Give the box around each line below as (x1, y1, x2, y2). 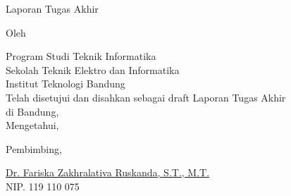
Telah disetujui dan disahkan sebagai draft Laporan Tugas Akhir (6, 90, 286, 104)
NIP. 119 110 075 (6, 178, 80, 193)
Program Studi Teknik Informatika (6, 49, 156, 63)
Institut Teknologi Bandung (6, 76, 125, 91)
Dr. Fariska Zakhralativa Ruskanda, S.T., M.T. (6, 165, 210, 180)
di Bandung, (6, 104, 59, 118)
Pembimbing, (6, 141, 62, 156)
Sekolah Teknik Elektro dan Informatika (6, 62, 180, 77)
